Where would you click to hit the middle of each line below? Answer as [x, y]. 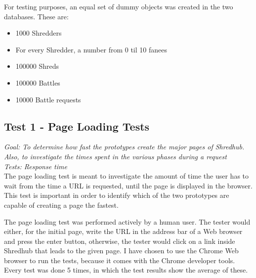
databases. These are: [36, 16]
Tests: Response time [36, 166]
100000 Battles [38, 82]
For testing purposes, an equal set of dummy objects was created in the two [119, 6]
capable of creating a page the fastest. [61, 205]
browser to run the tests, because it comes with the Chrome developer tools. [120, 260]
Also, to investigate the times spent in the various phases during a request [115, 156]
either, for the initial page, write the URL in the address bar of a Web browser [123, 231]
